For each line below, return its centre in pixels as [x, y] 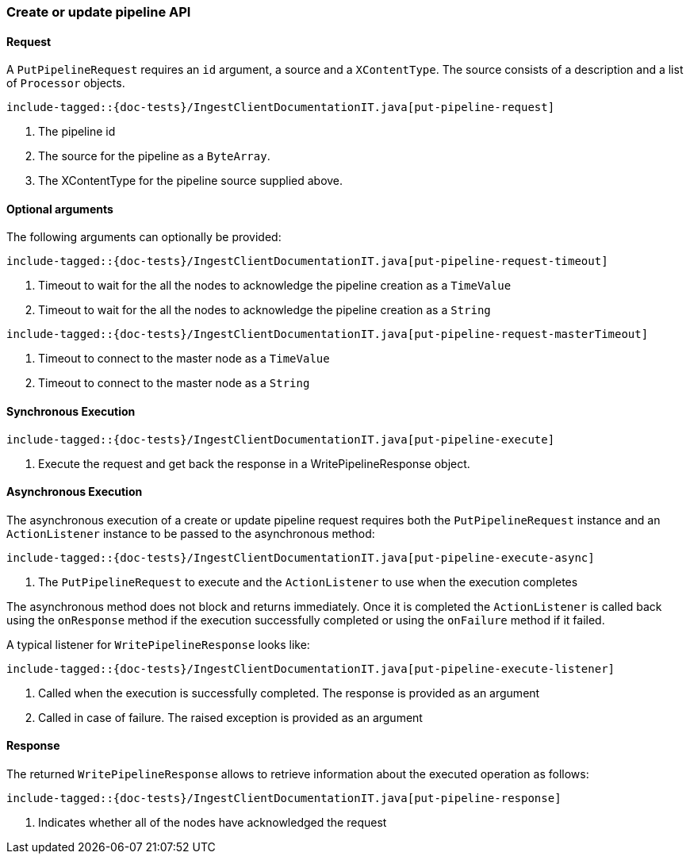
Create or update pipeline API [99, 12]
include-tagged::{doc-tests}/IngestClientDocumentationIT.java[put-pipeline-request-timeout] [307, 261]
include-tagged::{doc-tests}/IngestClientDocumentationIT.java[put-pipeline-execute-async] [301, 557]
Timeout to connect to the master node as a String [174, 383]
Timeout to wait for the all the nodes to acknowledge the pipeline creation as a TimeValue [275, 286]
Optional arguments [60, 209]
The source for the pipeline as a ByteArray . [154, 156]
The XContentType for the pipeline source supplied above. [191, 181]
